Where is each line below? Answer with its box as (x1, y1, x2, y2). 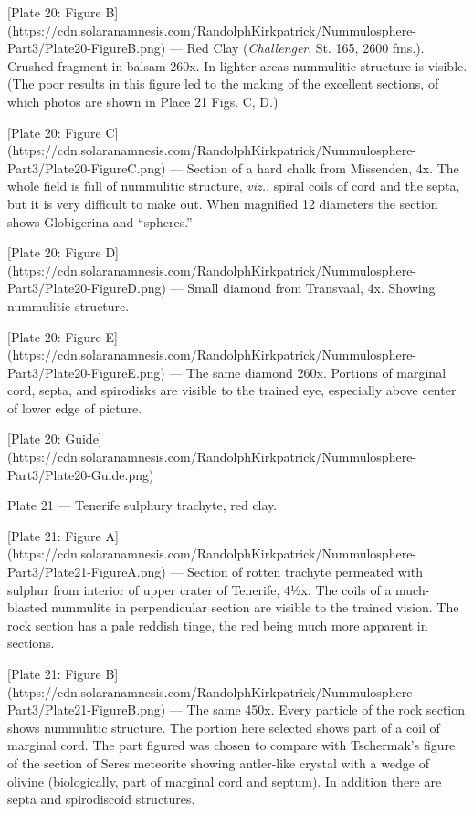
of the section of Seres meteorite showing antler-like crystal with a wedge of (7, 753, 430, 772)
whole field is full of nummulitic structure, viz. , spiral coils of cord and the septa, (7, 176, 460, 195)
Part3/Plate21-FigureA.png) (7, 562, 166, 581)
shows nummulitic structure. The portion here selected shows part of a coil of (7, 717, 440, 736)
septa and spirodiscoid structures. (7, 789, 195, 809)
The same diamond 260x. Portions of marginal (186, 362, 447, 381)
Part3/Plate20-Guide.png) (7, 464, 154, 484)
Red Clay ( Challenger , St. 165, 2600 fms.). (186, 38, 425, 57)
